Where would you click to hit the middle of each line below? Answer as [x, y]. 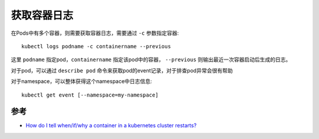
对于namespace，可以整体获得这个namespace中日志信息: [82, 81]
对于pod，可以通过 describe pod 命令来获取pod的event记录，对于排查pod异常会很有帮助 [122, 70]
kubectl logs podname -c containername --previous [96, 46]
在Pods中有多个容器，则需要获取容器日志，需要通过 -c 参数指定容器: [95, 33]
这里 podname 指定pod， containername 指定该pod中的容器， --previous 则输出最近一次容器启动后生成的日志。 [151, 59]
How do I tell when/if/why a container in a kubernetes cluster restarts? [111, 125]
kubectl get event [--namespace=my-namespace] [90, 95]
